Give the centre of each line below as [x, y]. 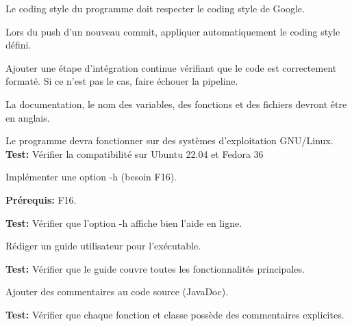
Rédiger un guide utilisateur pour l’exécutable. [103, 246]
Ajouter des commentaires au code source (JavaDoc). [117, 291]
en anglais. [28, 117]
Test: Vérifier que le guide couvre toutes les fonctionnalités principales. [155, 268]
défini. [18, 45]
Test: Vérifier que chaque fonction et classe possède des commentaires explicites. [175, 314]
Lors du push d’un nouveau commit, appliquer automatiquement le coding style [173, 31]
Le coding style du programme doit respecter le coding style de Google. [155, 8]
